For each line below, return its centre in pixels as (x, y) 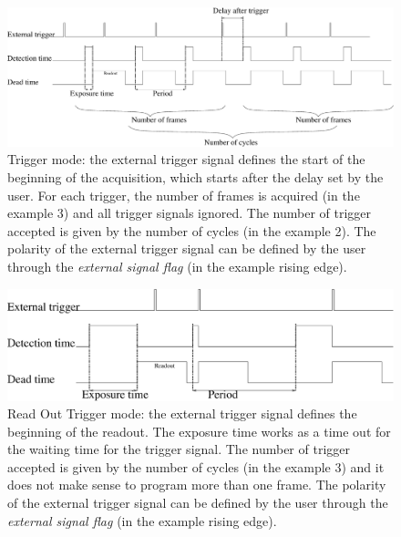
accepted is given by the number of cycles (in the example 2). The (192, 230)
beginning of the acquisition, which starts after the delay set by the (195, 176)
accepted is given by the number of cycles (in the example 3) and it (196, 466)
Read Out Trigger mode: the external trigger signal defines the (182, 413)
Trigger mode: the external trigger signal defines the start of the (186, 159)
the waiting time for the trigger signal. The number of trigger (179, 449)
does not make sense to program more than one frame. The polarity (197, 485)
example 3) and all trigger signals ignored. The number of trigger (190, 213)
